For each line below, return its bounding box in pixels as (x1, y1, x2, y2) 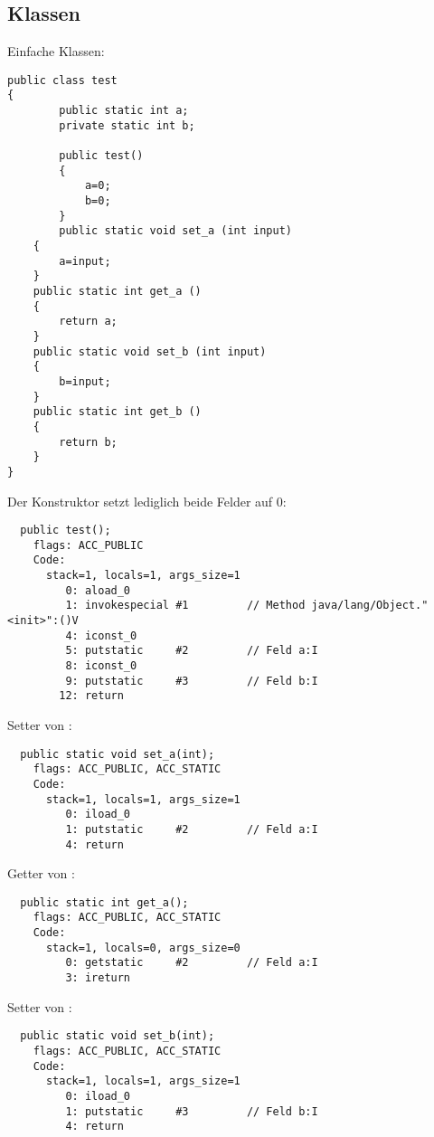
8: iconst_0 (65, 659, 137, 673)
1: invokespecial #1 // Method (65, 599, 306, 612)
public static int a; (59, 104, 189, 118)
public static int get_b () (33, 405, 202, 419)
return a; (59, 315, 118, 328)
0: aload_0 (65, 583, 131, 597)
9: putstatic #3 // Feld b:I (65, 674, 318, 687)
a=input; (59, 254, 111, 268)
